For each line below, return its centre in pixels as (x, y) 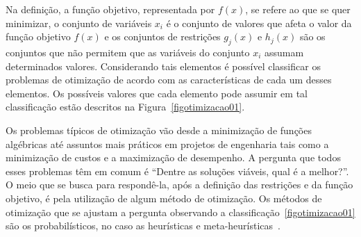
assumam (284, 52)
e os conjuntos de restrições (162, 36)
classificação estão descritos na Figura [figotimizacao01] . (125, 107)
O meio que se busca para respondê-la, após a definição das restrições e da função (179, 185)
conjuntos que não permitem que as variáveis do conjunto (128, 52)
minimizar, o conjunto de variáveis (79, 23)
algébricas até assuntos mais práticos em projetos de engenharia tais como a (167, 144)
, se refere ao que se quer (298, 9)
